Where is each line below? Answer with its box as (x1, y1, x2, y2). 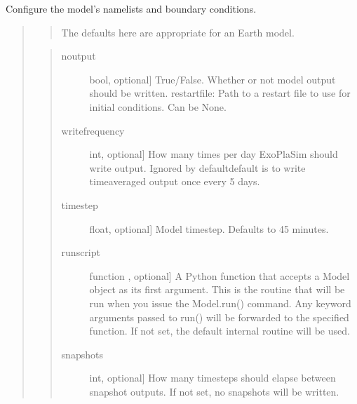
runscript (61, 245, 100, 260)
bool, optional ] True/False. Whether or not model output (89, 72, 336, 86)
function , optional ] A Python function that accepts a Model (89, 268, 350, 283)
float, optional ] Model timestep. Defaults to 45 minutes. (89, 221, 329, 236)
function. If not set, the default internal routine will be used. (89, 323, 350, 338)
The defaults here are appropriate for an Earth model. (61, 25, 295, 39)
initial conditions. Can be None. (89, 99, 227, 114)
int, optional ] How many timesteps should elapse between (89, 370, 336, 385)
